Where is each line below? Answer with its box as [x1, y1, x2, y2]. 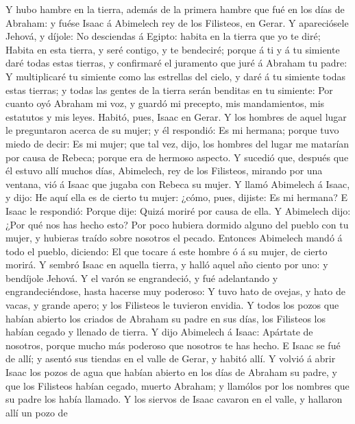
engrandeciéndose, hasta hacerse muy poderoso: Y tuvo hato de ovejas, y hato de [5, 284, 345, 298]
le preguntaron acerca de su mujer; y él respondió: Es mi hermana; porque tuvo [5, 123, 339, 137]
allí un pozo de [5, 405, 68, 419]
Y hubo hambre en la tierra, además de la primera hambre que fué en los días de [5, 2, 345, 16]
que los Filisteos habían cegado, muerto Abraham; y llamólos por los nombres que [5, 378, 350, 392]
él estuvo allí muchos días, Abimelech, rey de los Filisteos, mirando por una [5, 163, 323, 178]
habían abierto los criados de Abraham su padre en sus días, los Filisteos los [5, 311, 326, 325]
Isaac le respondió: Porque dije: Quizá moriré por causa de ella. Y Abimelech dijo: [5, 203, 351, 217]
